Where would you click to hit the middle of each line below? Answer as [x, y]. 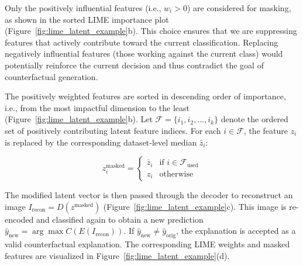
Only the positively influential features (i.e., [83, 8]
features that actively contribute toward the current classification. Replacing [142, 42]
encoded [19, 219]
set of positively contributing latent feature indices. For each [113, 130]
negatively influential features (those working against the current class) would [144, 53]
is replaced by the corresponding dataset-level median [101, 142]
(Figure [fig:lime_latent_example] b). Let [79, 119]
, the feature [266, 130]
